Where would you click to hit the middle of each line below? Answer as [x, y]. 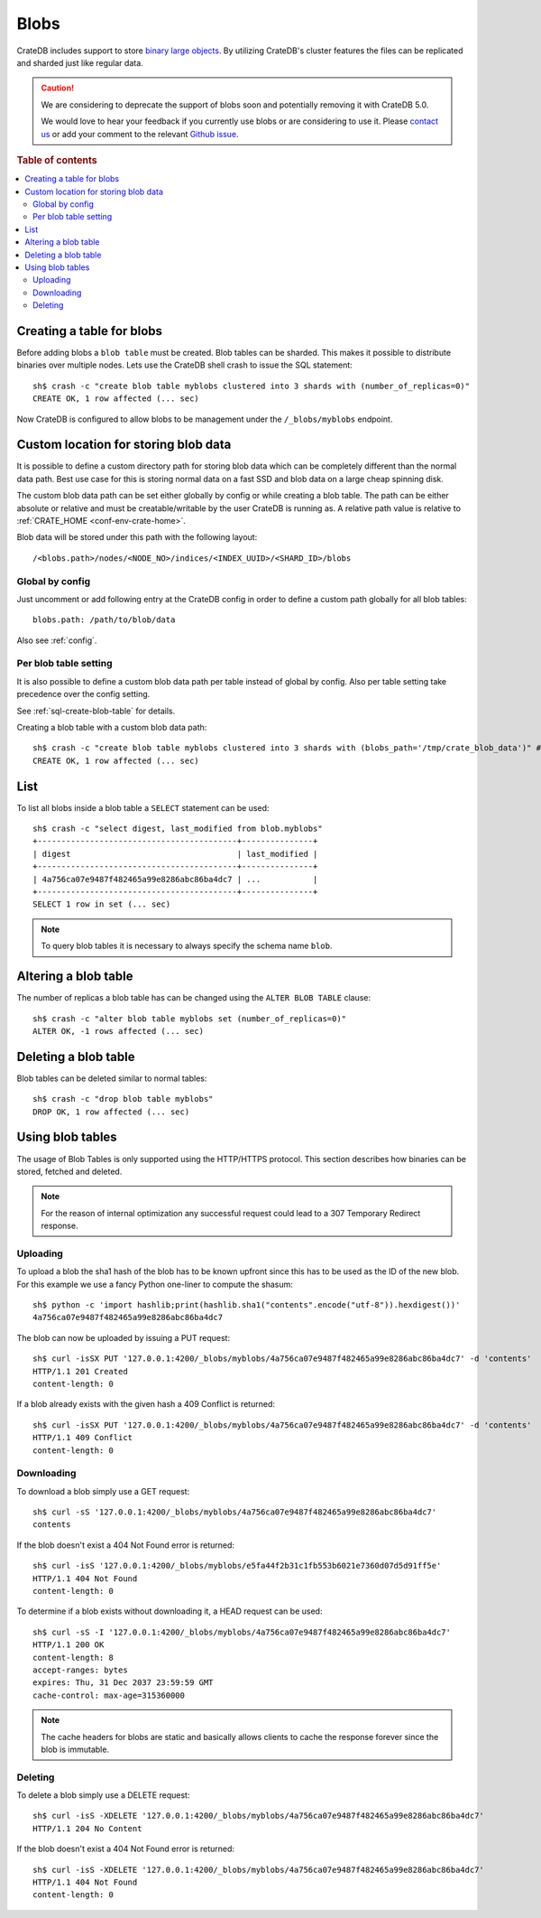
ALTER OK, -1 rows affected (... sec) [119, 1031]
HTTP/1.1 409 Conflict [83, 1438]
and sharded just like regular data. [80, 62]
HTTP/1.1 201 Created [80, 1371]
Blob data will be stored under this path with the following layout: [137, 537]
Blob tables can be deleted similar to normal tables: [112, 1078]
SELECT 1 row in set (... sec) [102, 904]
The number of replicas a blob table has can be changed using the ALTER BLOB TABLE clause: [194, 998]
